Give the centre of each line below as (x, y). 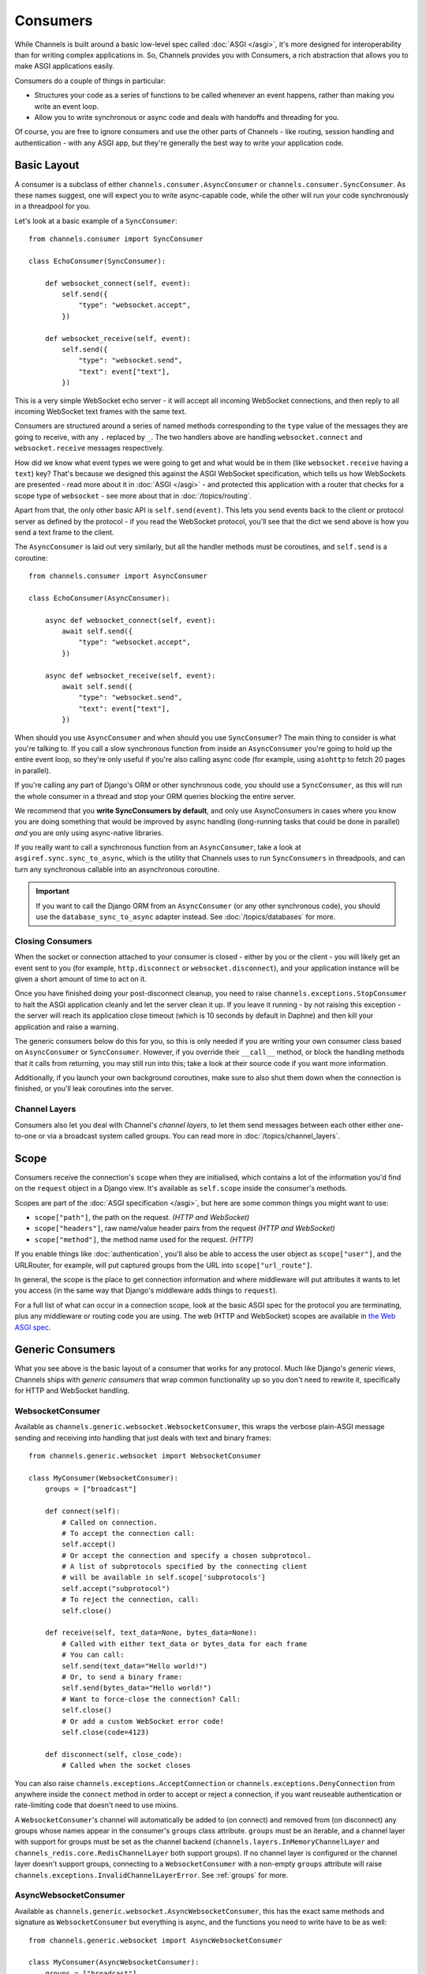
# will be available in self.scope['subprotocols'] (164, 1578)
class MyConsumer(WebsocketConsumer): (104, 1478)
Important (53, 891)
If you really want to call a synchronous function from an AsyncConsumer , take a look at (158, 847)
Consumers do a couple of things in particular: (90, 81)
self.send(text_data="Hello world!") (135, 1666)
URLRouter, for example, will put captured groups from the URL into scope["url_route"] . (164, 1265)
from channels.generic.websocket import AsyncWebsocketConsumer (156, 1940)
